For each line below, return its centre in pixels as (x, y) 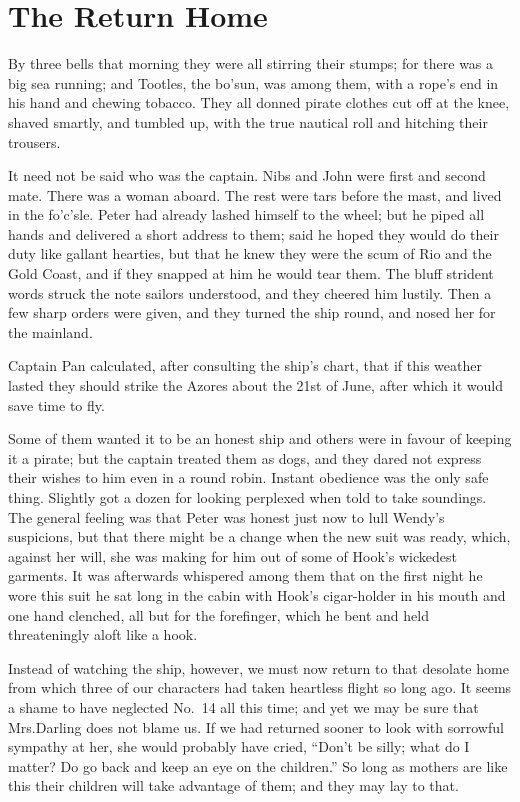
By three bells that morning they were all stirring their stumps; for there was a (251, 63)
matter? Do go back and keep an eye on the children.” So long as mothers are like (258, 765)
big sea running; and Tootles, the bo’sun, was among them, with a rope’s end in (253, 82)
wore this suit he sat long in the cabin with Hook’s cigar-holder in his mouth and (257, 594)
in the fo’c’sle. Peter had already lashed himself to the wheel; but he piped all (246, 214)
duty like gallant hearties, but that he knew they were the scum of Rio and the (250, 253)
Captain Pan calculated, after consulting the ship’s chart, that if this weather (245, 365)
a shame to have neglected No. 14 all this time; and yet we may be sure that (243, 706)
